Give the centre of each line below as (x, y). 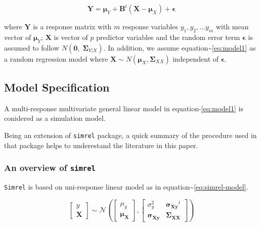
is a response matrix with (72, 26)
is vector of (71, 37)
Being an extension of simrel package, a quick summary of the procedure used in (130, 135)
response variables (150, 26)
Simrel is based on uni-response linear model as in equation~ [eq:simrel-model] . (126, 187)
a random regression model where (56, 58)
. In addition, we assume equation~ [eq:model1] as (180, 47)
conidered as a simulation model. (55, 118)
